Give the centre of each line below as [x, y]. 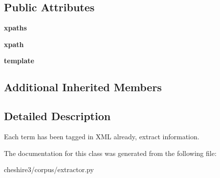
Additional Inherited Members [83, 87]
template [19, 61]
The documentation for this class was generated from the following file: [110, 153]
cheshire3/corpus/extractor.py [49, 169]
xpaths [15, 28]
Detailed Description [57, 116]
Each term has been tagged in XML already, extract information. [102, 136]
